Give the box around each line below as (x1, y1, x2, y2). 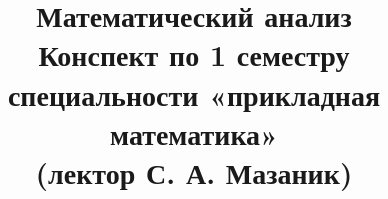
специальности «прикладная (7, 73, 381, 114)
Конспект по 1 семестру (38, 34, 350, 75)
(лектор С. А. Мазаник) (35, 151, 353, 192)
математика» (110, 112, 278, 153)
